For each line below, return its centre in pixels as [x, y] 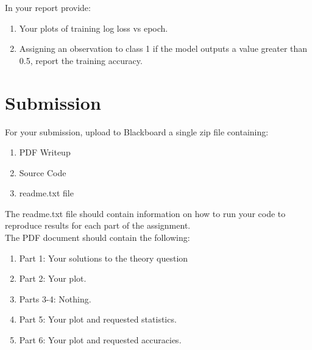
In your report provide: [48, 7]
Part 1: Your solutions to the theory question [104, 258]
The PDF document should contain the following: [97, 237]
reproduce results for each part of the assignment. [98, 225]
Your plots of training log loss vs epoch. [94, 28]
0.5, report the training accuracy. [81, 60]
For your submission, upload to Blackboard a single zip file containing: [137, 131]
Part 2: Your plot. [53, 278]
